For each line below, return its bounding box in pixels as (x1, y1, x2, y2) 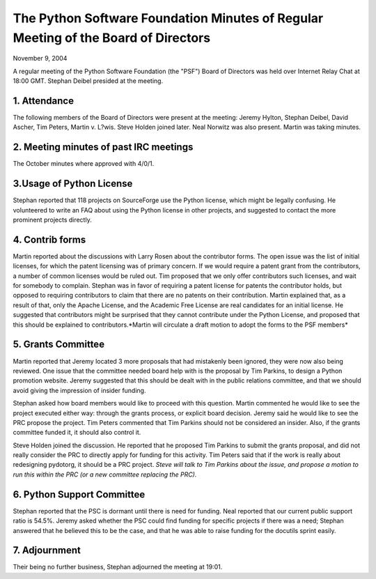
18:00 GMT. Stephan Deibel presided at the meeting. (13, 77, 164, 85)
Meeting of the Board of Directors (13, 30, 211, 45)
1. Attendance (13, 95, 75, 107)
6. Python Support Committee (13, 488, 146, 500)
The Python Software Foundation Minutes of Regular (13, 10, 324, 26)
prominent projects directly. (13, 216, 92, 224)
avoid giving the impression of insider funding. (13, 386, 146, 394)
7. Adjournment (13, 544, 81, 557)
